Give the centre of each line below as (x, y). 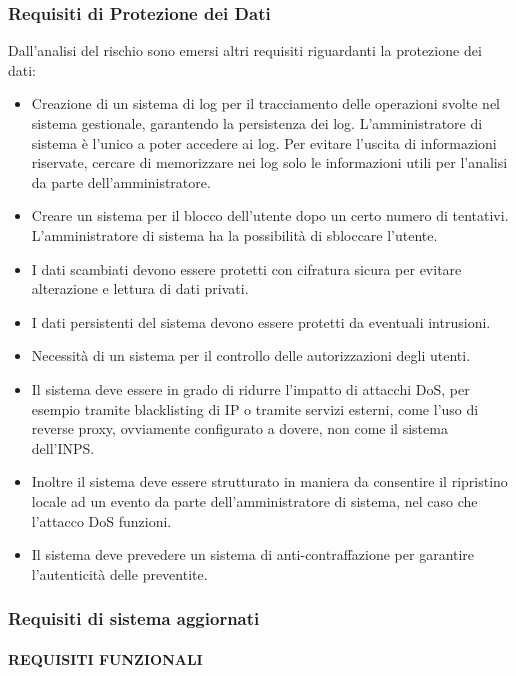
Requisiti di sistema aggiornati (134, 618)
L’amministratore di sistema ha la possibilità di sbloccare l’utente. (234, 234)
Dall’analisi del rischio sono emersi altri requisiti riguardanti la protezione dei (245, 50)
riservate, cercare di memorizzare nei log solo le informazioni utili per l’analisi (269, 162)
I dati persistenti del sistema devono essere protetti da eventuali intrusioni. (261, 321)
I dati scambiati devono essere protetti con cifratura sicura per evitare (246, 268)
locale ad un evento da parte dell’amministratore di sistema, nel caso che (254, 500)
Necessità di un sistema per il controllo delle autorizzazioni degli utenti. (251, 355)
